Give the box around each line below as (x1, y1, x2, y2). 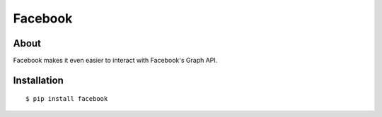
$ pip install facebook (25, 95, 108, 103)
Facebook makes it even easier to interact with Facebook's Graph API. (13, 56, 218, 65)
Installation (13, 74, 64, 86)
